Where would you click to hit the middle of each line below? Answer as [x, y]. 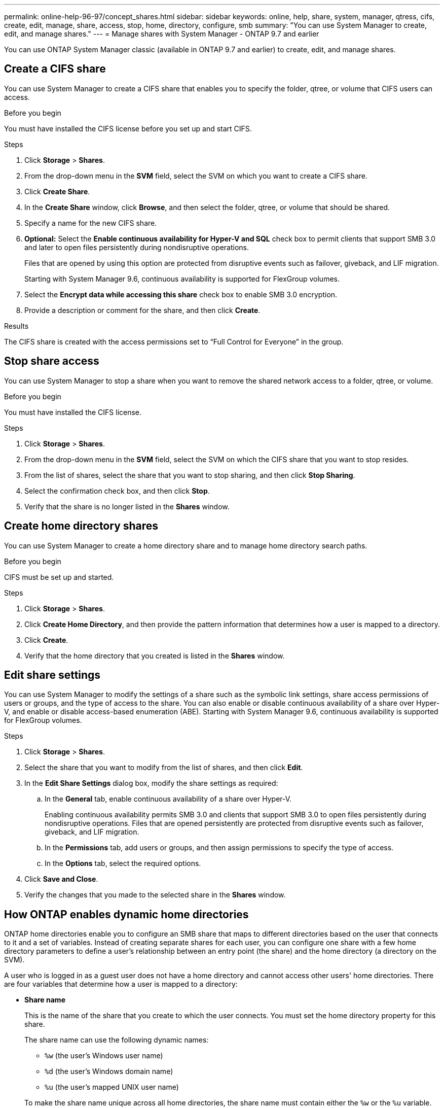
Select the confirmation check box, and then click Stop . [117, 491]
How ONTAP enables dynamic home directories [126, 914]
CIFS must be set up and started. [59, 577]
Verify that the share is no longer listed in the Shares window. [127, 506]
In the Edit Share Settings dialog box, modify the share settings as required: [151, 783]
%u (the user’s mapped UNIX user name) [112, 1087]
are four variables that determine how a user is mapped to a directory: [121, 984]
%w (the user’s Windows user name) [104, 1056]
